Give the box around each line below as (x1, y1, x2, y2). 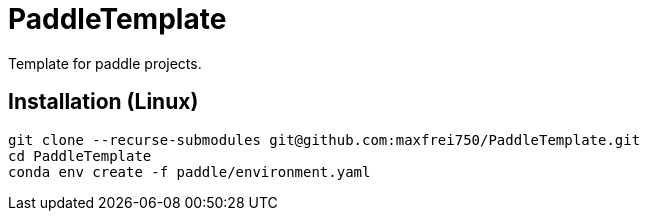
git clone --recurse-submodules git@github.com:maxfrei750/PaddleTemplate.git (8, 131, 641, 148)
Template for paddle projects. (8, 54, 202, 72)
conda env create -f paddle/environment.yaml (8, 163, 371, 180)
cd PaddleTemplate (8, 147, 152, 164)
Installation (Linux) (8, 89, 199, 115)
